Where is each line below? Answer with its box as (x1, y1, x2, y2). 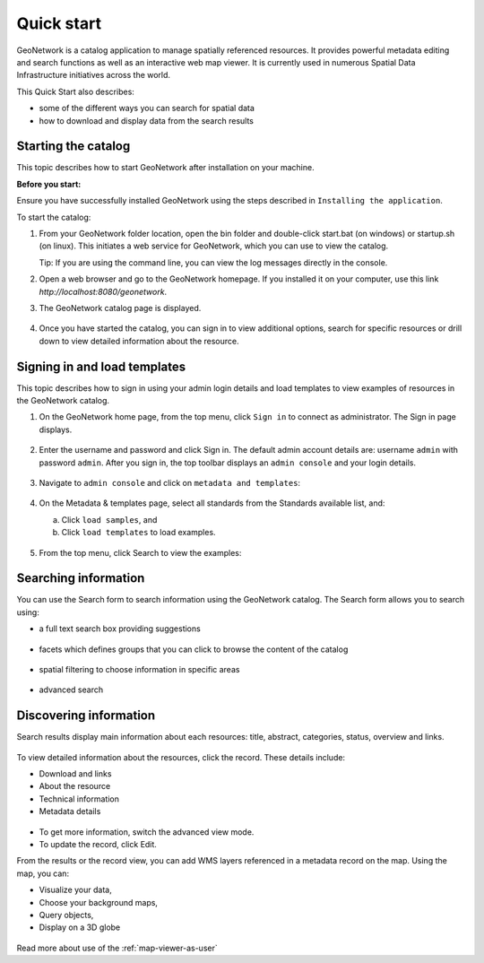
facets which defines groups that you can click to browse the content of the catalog (39, 644, 349, 655)
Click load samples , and (61, 514, 158, 525)
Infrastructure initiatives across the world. (16, 70, 170, 81)
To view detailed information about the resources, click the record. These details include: (16, 751, 345, 762)
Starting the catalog (16, 139, 131, 154)
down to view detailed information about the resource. (39, 335, 239, 346)
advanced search (39, 684, 103, 695)
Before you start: (16, 178, 82, 189)
